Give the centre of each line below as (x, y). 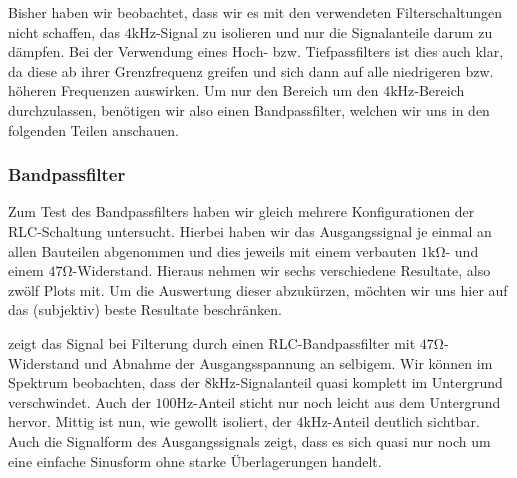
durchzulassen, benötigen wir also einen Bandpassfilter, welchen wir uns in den (249, 109)
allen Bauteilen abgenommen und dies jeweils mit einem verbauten (212, 250)
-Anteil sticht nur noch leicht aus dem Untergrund (347, 401)
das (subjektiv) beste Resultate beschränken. (145, 309)
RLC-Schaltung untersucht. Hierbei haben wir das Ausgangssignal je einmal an (250, 230)
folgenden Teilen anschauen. (93, 129)
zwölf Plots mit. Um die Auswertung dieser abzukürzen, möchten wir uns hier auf (258, 289)
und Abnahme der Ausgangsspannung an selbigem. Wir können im (288, 362)
